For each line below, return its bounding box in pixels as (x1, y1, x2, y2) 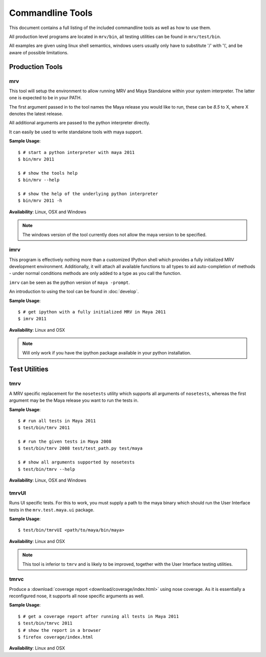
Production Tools (9, 62, 63, 71)
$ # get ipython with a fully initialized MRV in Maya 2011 (18, 309, 166, 314)
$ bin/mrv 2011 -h (18, 198, 63, 203)
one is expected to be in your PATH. (9, 95, 82, 101)
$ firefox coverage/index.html (18, 634, 94, 640)
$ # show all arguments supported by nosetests (18, 460, 135, 465)
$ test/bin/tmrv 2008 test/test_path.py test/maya (18, 446, 143, 451)
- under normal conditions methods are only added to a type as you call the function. (9, 271, 182, 276)
